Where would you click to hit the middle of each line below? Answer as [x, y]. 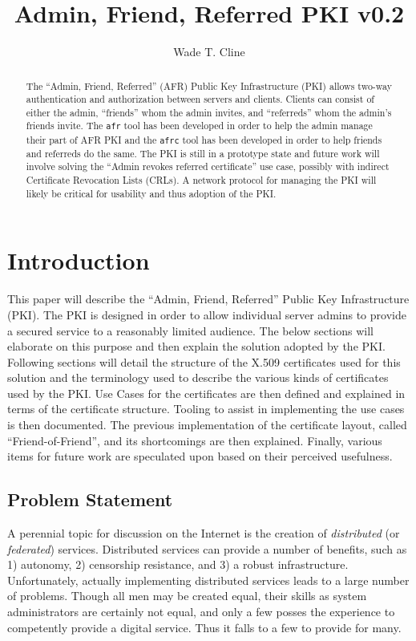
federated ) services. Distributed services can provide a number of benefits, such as [207, 548]
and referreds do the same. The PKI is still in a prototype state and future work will [203, 153]
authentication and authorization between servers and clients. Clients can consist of [200, 99]
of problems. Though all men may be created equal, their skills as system [187, 596]
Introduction [79, 260]
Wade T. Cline [209, 52]
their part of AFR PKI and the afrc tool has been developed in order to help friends [204, 139]
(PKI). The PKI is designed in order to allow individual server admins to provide [207, 314]
